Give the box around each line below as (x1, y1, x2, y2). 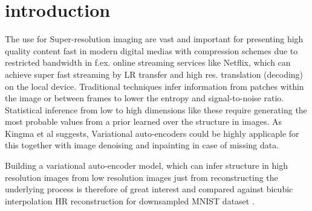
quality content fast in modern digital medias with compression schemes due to (5, 44, 298, 57)
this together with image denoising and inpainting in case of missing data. (5, 139, 279, 151)
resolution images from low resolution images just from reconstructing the (5, 171, 278, 183)
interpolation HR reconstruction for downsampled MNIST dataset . (5, 194, 255, 207)
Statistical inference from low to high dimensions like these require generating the (5, 103, 307, 116)
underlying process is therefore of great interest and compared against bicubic (5, 183, 293, 195)
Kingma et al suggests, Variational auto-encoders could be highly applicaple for (5, 127, 299, 139)
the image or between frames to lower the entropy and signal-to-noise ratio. (5, 92, 284, 104)
